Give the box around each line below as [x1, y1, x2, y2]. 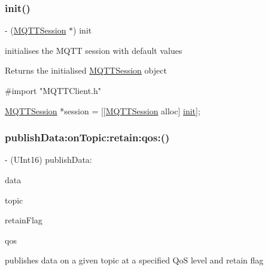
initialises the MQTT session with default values [5, 44, 182, 56]
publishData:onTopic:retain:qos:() [5, 130, 170, 145]
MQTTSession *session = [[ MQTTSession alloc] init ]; [5, 104, 200, 117]
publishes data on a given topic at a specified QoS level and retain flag [5, 254, 264, 266]
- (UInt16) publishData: [5, 153, 92, 166]
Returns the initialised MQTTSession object [5, 64, 167, 77]
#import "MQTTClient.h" [5, 84, 102, 96]
